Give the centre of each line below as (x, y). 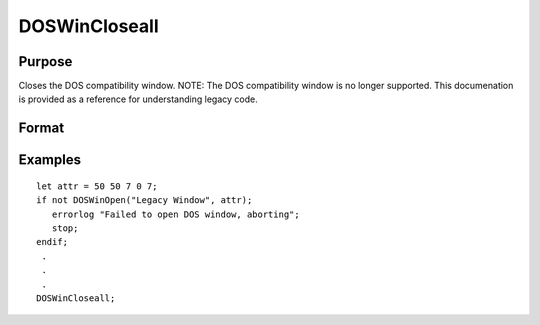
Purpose (45, 61)
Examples (50, 160)
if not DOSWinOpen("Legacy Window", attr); (144, 200)
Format (41, 128)
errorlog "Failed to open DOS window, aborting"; (175, 214)
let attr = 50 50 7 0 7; (97, 186)
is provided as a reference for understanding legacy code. (138, 99)
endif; (52, 242)
